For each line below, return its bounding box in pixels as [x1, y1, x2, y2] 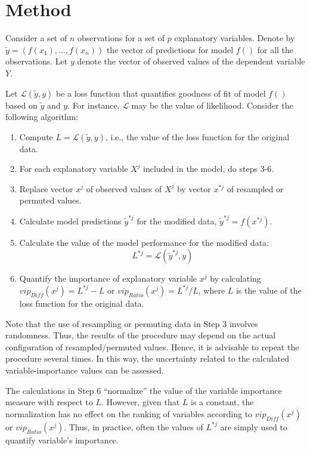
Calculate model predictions [19, 214, 122, 227]
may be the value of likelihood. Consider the [131, 98, 293, 111]
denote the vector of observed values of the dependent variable [77, 55, 305, 67]
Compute [19, 130, 53, 143]
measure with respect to [5, 396, 93, 408]
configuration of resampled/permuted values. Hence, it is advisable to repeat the [5, 340, 299, 353]
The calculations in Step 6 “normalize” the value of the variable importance [5, 384, 282, 396]
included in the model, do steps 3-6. [143, 162, 274, 175]
